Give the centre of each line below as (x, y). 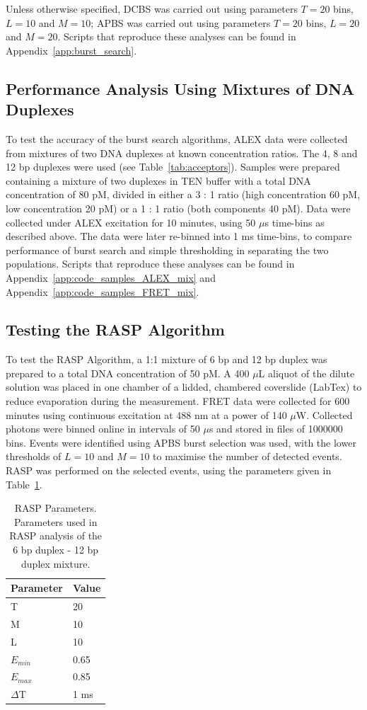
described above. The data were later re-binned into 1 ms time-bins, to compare (179, 236)
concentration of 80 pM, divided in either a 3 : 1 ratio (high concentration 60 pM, (183, 194)
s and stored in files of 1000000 (276, 429)
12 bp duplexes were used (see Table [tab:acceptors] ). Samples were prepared (173, 167)
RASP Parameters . (56, 508)
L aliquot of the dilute (307, 373)
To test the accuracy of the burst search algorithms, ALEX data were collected (177, 138)
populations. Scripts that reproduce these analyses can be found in (150, 264)
